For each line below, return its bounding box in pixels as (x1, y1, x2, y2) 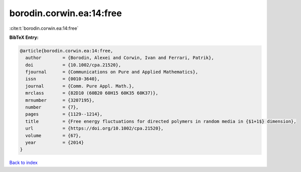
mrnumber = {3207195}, (25, 97, 95, 103)
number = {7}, (25, 104, 79, 110)
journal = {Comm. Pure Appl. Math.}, (25, 83, 135, 89)
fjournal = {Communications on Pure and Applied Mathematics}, (25, 69, 199, 75)
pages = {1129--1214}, (25, 111, 103, 117)
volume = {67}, (25, 133, 82, 138)
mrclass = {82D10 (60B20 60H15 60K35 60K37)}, (25, 90, 158, 96)
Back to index (9, 159, 38, 166)
